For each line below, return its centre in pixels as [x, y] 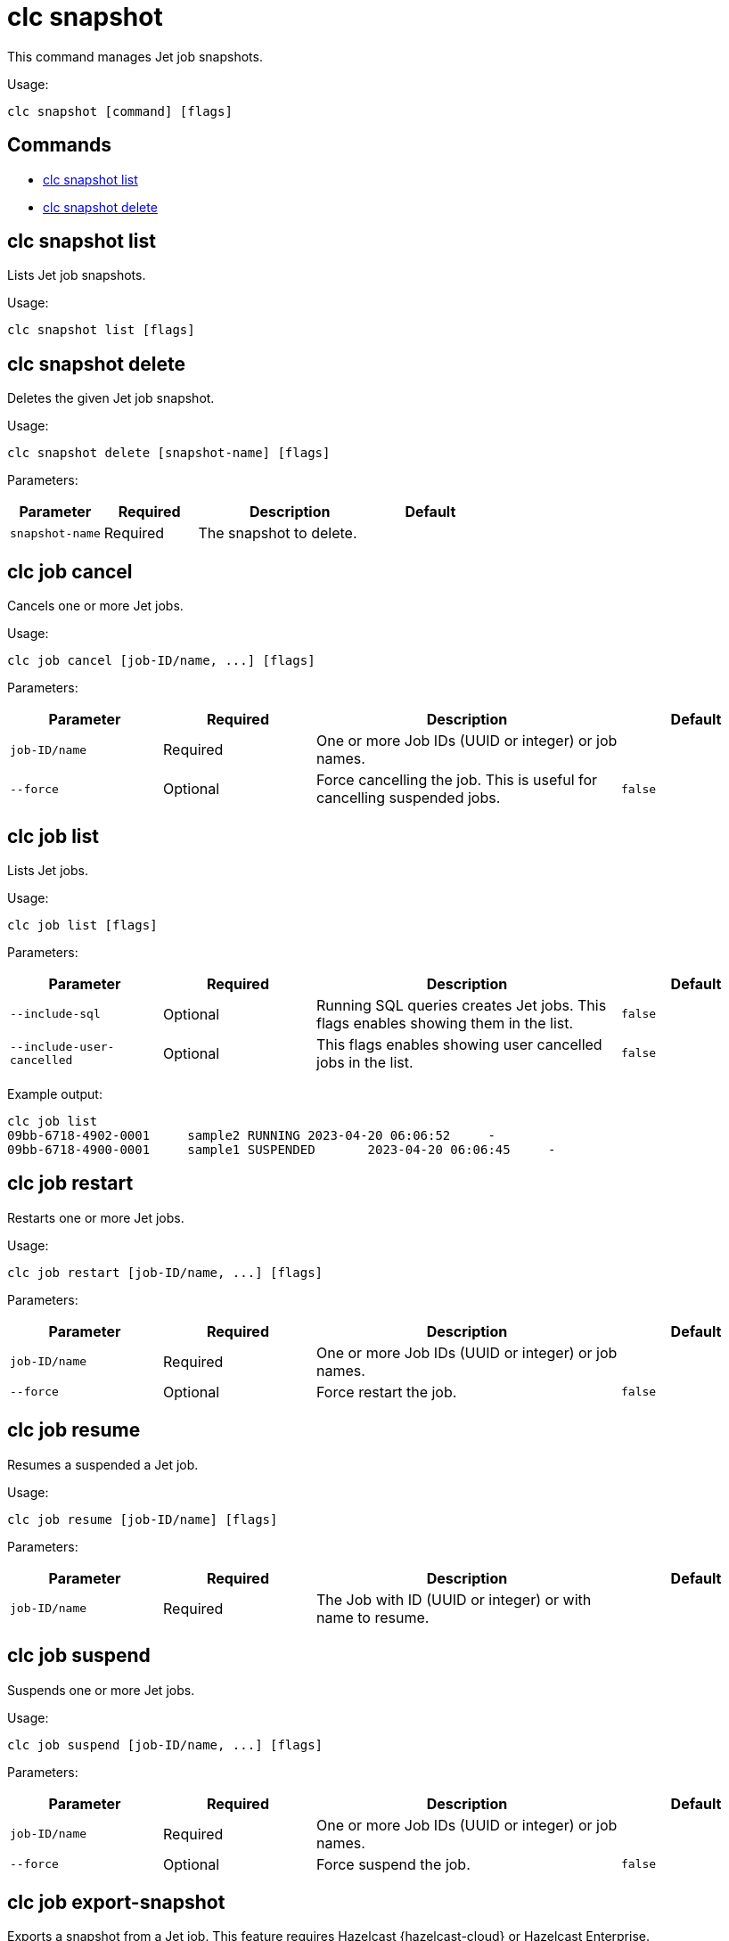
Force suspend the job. [393, 1864]
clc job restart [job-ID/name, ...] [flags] [165, 1272]
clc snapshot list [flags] [101, 330]
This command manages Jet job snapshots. [135, 56]
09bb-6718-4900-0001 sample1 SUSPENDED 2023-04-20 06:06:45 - [282, 1149]
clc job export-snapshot [116, 1902]
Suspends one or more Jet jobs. [101, 1690]
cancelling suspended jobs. [409, 798]
